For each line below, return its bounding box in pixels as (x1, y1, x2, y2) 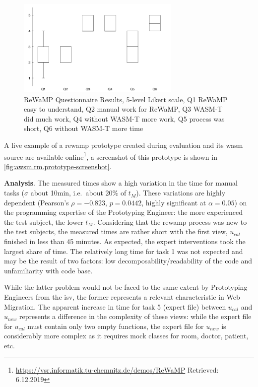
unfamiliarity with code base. (4, 265, 93, 275)
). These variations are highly (136, 188, 226, 198)
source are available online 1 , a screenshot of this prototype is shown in (4, 150, 217, 162)
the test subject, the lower (4, 216, 83, 227)
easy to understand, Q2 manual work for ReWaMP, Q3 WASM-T (24, 104, 223, 114)
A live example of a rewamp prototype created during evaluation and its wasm (4, 140, 243, 150)
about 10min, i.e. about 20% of (30, 188, 127, 198)
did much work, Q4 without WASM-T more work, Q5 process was (24, 113, 225, 124)
